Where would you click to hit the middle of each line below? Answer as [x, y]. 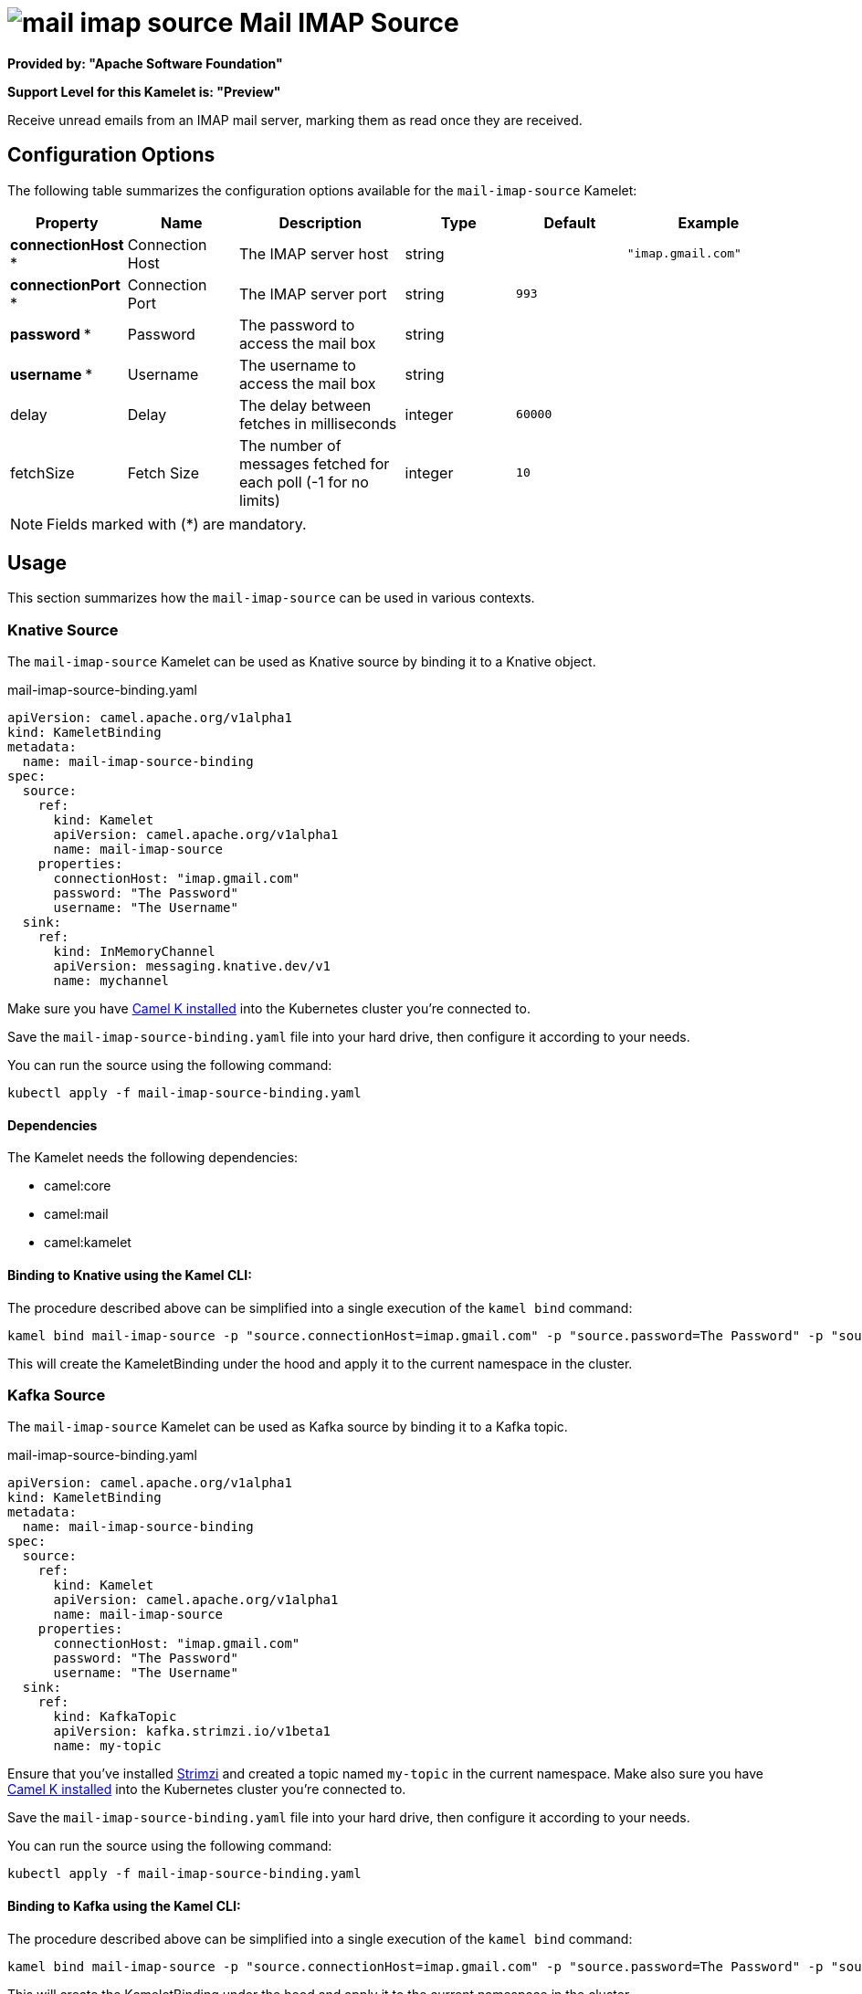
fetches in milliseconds [318, 423]
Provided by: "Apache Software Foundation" [145, 63]
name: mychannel [111, 981]
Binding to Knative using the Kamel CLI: [130, 1275]
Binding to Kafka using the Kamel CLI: [124, 1905]
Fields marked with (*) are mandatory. [177, 524]
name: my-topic [107, 1746]
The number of [290, 445]
